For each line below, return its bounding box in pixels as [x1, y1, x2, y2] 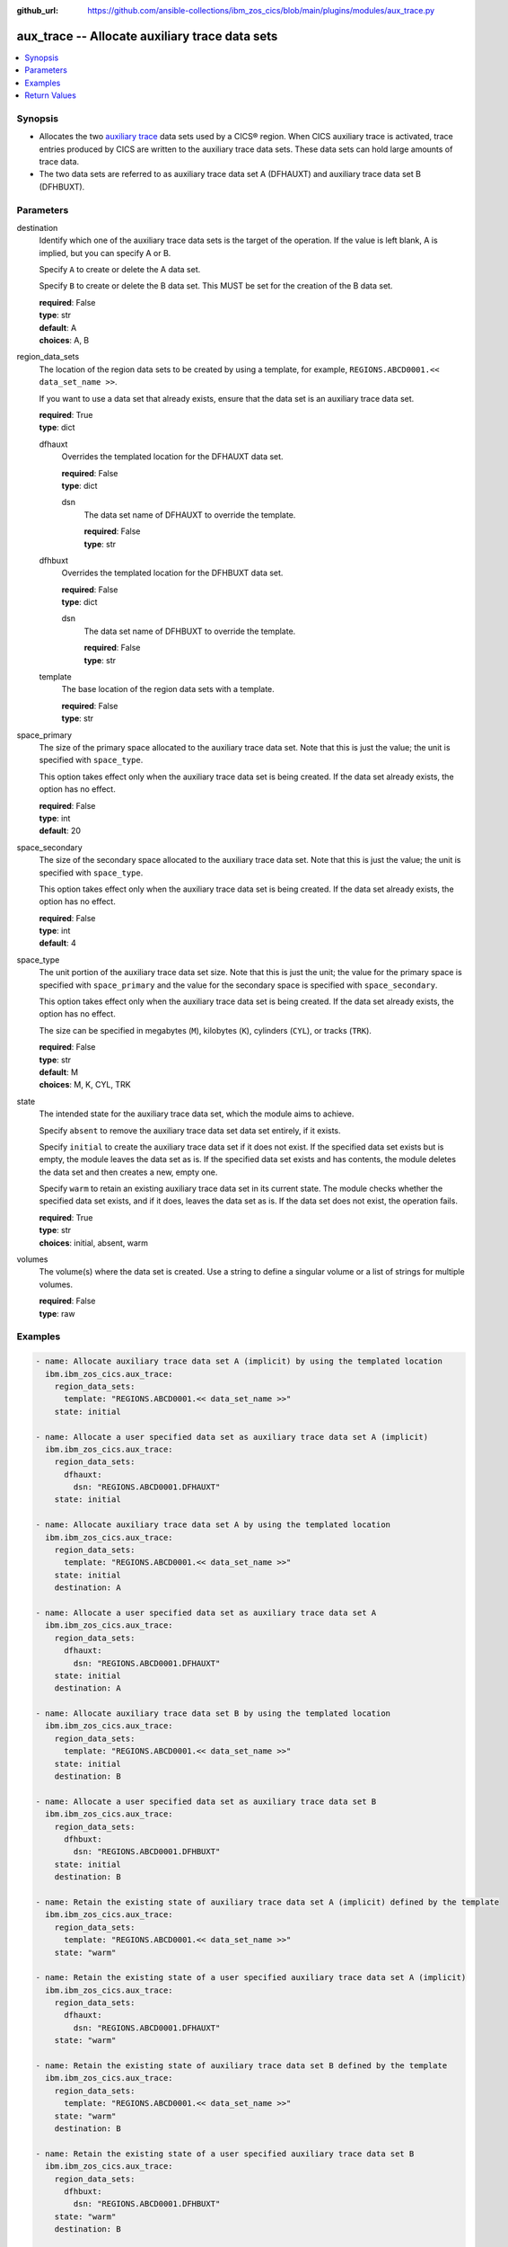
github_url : [16, 5, 58, 15]
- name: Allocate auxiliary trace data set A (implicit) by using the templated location [35, 1356, 443, 1366]
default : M [39, 1066, 79, 1078]
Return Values [24, 90, 76, 101]
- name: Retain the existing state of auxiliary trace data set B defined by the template [35, 2061, 448, 2071]
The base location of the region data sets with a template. [61, 684, 276, 695]
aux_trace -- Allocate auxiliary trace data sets [16, 28, 278, 44]
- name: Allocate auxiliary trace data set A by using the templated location [35, 1520, 390, 1530]
